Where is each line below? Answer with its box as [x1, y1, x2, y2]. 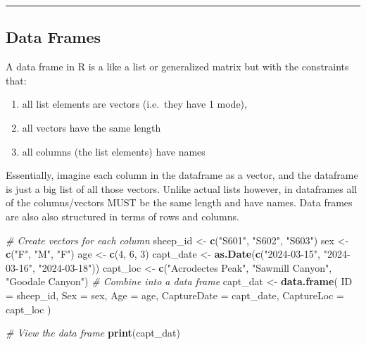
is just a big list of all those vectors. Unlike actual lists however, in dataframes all [6, 181, 358, 196]
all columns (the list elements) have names [22, 144, 206, 158]
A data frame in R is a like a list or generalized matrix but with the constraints [6, 59, 349, 74]
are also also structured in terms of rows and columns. [6, 208, 239, 223]
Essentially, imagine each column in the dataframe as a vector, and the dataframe [6, 168, 358, 182]
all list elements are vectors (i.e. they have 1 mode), [22, 96, 247, 111]
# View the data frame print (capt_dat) [6, 325, 180, 340]
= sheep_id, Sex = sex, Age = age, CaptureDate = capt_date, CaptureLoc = [6, 287, 344, 302]
